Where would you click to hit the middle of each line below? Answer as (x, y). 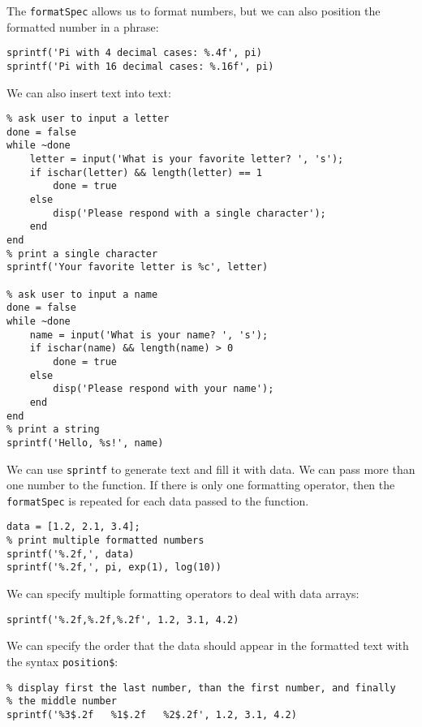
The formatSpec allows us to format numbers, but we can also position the (194, 11)
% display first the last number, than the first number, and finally (201, 688)
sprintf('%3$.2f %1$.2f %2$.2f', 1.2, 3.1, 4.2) (152, 714)
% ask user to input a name (82, 294)
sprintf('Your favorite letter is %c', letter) (138, 267)
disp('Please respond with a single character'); (189, 213)
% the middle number (62, 701)
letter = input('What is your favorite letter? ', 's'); (187, 159)
